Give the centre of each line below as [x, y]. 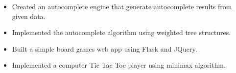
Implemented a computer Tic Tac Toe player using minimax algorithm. [119, 65]
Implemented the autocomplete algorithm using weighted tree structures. [121, 32]
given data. [29, 16]
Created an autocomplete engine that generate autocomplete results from [122, 6]
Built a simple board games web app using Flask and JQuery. [105, 48]
